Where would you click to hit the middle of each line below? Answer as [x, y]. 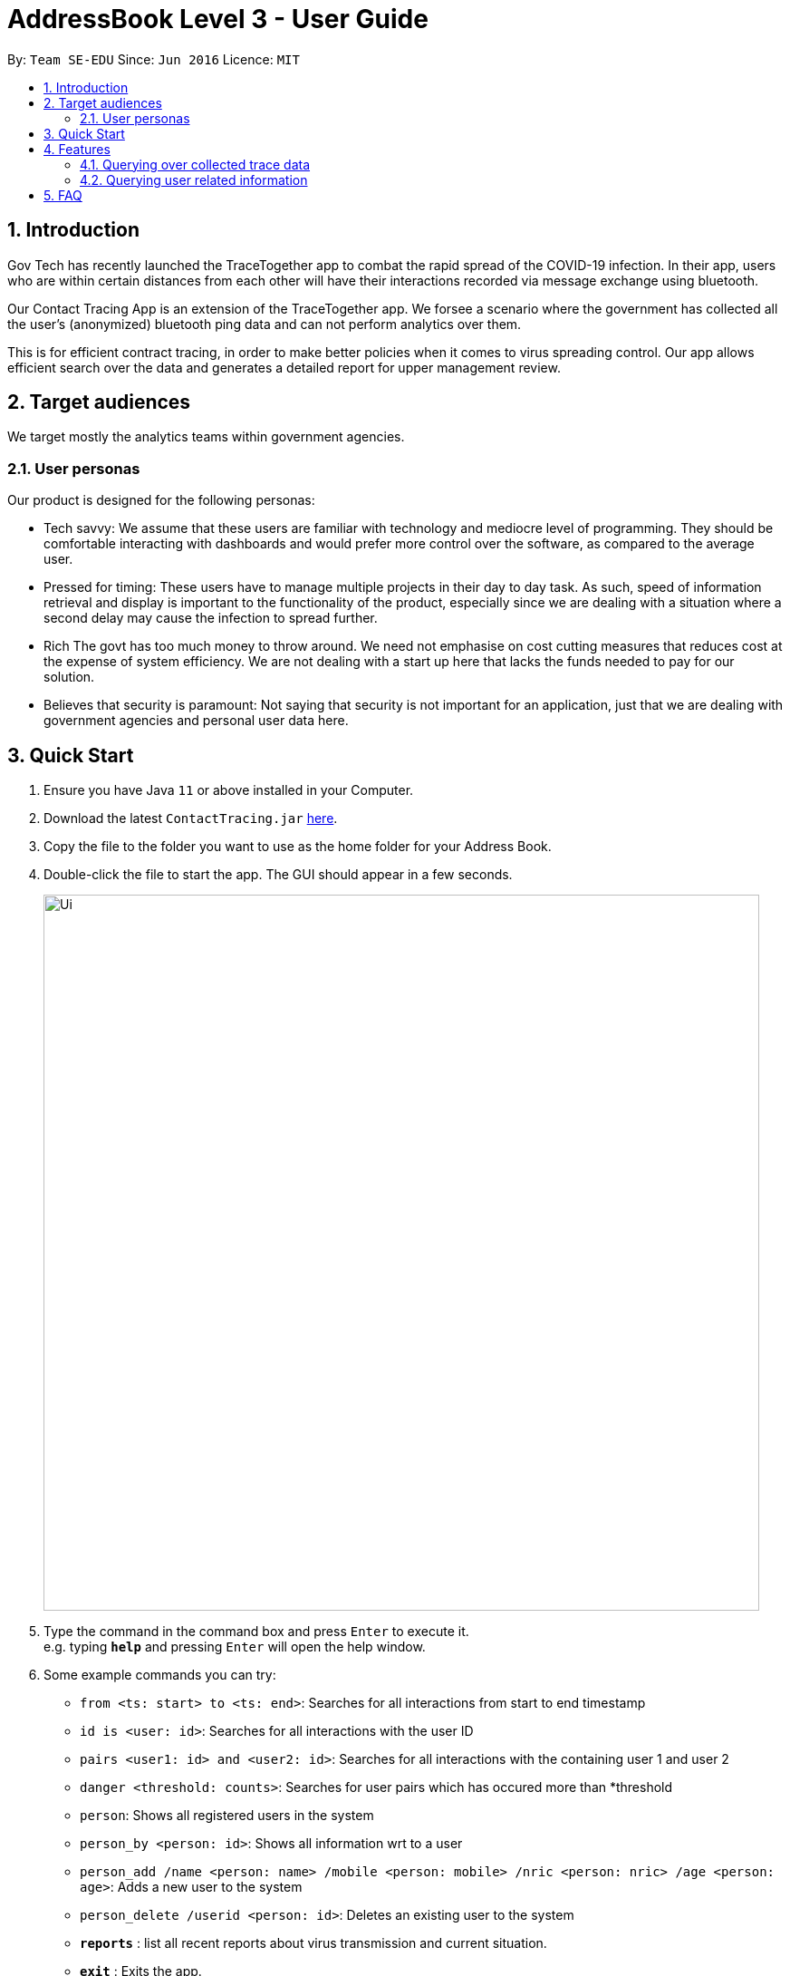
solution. [69, 677]
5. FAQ [63, 195]
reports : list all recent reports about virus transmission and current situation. [313, 1943]
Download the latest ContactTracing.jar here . [191, 818]
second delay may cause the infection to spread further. [211, 618]
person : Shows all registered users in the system [227, 1816]
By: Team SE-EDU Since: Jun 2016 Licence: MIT [154, 59]
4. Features [77, 149]
